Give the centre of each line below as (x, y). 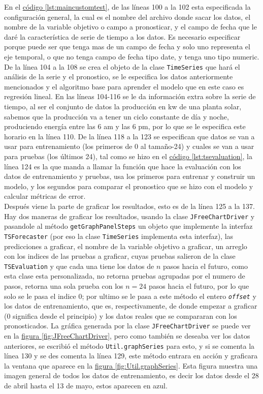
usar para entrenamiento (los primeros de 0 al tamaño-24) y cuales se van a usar (129, 146)
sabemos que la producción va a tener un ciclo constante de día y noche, (117, 116)
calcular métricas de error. (45, 196)
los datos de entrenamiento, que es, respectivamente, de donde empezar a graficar (131, 306)
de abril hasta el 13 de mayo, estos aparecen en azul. (86, 386)
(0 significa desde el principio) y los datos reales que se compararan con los (121, 315)
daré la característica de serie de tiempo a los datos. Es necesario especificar (122, 36)
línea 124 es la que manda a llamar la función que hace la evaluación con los (123, 166)
